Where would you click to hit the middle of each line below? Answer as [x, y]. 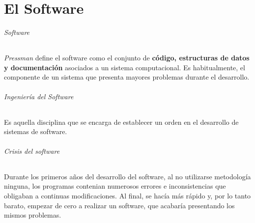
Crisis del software [32, 151]
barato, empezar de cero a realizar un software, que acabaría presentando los [119, 205]
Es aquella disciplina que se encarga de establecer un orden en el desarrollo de [121, 122]
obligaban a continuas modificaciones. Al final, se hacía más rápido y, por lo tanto [127, 195]
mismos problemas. [33, 215]
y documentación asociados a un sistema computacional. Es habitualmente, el [125, 67]
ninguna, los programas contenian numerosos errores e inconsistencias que [115, 186]
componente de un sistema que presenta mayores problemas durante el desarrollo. [127, 77]
